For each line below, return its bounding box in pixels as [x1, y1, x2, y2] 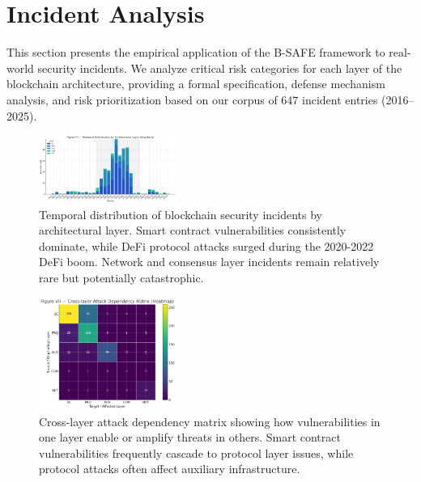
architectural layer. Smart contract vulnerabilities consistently [39, 222, 347, 239]
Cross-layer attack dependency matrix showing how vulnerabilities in [39, 412, 381, 429]
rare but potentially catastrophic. [39, 269, 204, 286]
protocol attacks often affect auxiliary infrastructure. [39, 460, 300, 477]
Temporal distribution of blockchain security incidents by [39, 205, 322, 222]
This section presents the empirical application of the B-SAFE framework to [6, 44, 385, 61]
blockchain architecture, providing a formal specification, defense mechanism [6, 75, 385, 92]
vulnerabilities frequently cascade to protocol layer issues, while [39, 444, 354, 461]
